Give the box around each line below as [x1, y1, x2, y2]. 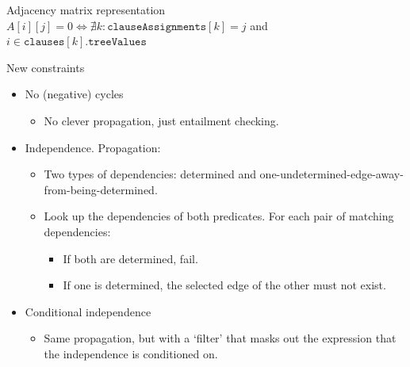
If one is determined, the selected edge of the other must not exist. [63, 277, 386, 293]
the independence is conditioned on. [44, 345, 218, 361]
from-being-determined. [44, 181, 158, 197]
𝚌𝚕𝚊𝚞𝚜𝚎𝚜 [23, 36, 65, 48]
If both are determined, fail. [63, 250, 198, 266]
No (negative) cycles [25, 86, 124, 102]
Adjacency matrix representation [6, 2, 166, 17]
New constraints [6, 59, 85, 75]
